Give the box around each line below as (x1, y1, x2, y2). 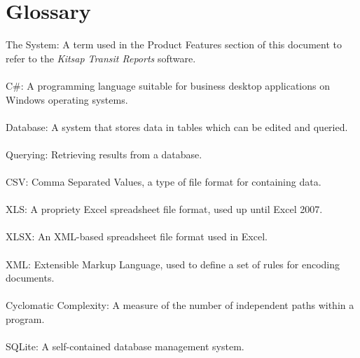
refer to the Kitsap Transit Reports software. (6, 50, 196, 65)
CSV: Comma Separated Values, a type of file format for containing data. (6, 174, 321, 189)
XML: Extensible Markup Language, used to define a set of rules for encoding (6, 256, 340, 271)
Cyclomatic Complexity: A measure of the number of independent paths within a (6, 298, 354, 312)
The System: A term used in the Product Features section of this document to (6, 37, 342, 52)
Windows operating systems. (6, 92, 128, 106)
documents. (6, 270, 55, 285)
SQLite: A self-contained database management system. (6, 339, 244, 354)
